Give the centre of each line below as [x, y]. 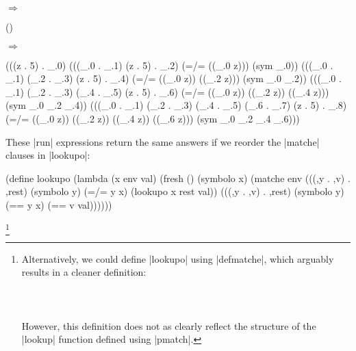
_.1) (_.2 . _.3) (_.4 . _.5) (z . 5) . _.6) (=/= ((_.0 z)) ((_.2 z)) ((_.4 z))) [167, 91]
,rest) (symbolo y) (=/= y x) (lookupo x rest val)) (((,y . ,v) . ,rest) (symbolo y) [175, 191]
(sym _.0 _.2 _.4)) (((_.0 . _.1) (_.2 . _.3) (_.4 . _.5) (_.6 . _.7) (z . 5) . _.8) [176, 105]
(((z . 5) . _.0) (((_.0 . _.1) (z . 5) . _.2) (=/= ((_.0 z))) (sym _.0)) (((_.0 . [169, 65]
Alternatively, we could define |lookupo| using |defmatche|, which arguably [178, 258]
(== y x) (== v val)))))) [59, 204]
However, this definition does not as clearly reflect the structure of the [169, 325]
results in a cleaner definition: [84, 272]
